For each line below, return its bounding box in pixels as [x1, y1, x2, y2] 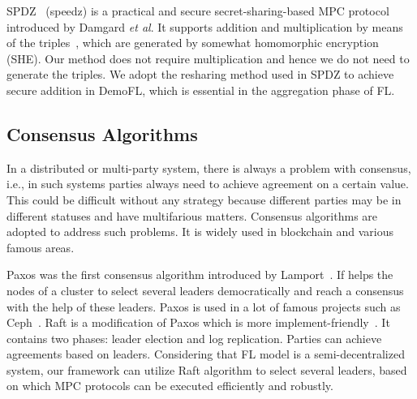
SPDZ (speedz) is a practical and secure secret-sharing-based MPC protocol [6, 2, 389, 19]
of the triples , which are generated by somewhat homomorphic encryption [6, 34, 379, 51]
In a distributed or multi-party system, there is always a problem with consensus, [6, 159, 411, 176]
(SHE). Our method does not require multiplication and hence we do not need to [6, 49, 410, 66]
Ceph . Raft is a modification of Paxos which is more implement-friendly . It [6, 314, 390, 331]
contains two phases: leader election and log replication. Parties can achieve [6, 329, 382, 346]
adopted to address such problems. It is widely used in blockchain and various [6, 223, 394, 240]
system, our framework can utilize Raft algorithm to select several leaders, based [6, 361, 407, 378]
